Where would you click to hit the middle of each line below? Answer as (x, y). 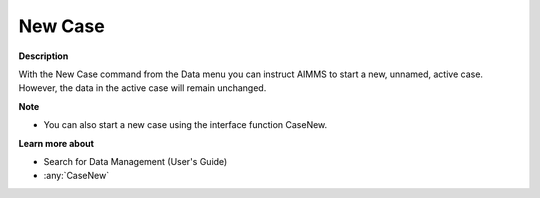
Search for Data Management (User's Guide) (135, 161)
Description (43, 56)
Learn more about (56, 143)
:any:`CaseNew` (76, 176)
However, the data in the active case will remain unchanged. (142, 88)
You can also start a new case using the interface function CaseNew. (185, 125)
